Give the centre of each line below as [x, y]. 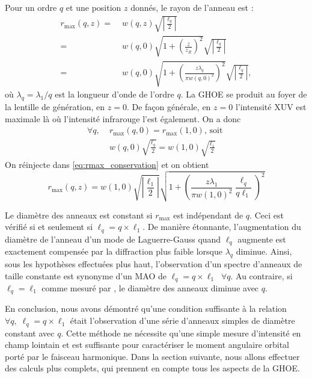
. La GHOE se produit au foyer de [244, 94]
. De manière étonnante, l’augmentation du [222, 227]
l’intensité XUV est [271, 107]
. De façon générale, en [169, 107]
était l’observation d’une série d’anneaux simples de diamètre [182, 321]
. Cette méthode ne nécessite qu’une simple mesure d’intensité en [181, 333]
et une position [93, 7]
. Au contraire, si [262, 275]
